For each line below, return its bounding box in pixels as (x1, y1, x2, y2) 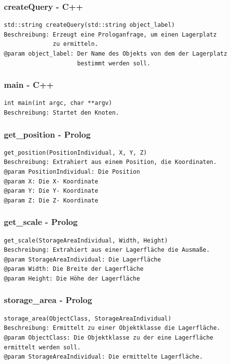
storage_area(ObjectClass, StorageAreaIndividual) (4, 315, 172, 322)
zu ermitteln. (53, 40, 98, 48)
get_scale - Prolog (4, 216, 78, 228)
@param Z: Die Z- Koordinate (4, 197, 98, 204)
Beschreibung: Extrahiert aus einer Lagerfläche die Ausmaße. (4, 246, 210, 254)
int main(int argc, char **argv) (4, 100, 112, 107)
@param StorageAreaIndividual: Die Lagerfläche (4, 256, 161, 263)
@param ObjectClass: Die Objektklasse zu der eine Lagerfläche (4, 334, 213, 341)
